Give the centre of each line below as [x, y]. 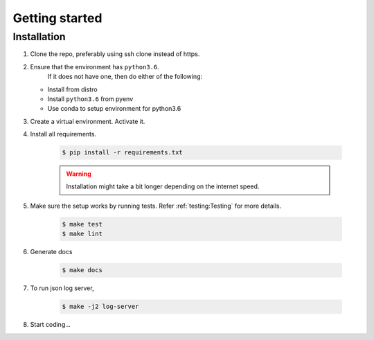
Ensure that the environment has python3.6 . [95, 66]
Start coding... [50, 325]
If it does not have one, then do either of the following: [125, 77]
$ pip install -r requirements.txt [122, 153]
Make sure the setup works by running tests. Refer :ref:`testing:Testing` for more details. [156, 206]
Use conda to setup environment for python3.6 [114, 109]
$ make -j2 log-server [100, 307]
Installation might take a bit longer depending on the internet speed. [163, 186]
